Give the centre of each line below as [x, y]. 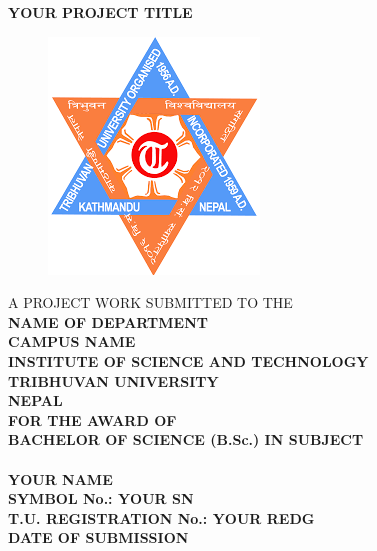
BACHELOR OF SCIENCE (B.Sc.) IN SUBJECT [186, 439]
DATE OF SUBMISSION [98, 537]
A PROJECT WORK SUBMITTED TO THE [150, 302]
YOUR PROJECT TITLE [100, 12]
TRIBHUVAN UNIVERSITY [113, 380]
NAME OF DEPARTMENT [108, 321]
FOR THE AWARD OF [92, 419]
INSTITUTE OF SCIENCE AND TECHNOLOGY [188, 360]
